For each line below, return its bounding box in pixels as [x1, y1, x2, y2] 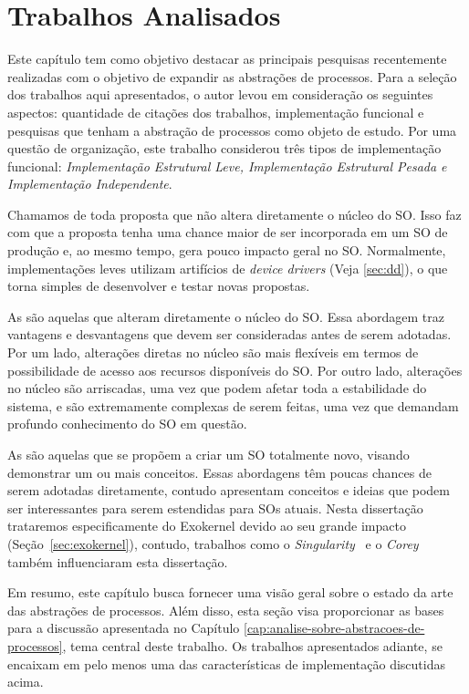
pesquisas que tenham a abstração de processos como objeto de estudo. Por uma [7, 120, 457, 140]
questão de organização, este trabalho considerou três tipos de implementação [7, 139, 442, 158]
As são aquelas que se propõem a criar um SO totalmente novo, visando [7, 445, 410, 463]
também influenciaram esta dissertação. [7, 552, 228, 571]
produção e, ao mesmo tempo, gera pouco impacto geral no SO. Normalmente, [7, 241, 446, 260]
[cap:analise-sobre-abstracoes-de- [244, 618, 425, 637]
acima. [7, 672, 44, 691]
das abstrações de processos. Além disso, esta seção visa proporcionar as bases [7, 600, 444, 619]
